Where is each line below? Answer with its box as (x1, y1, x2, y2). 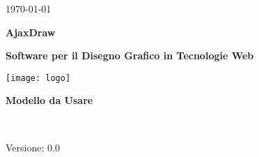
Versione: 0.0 (6, 140, 60, 154)
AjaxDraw (6, 24, 56, 39)
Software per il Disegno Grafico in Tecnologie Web (6, 48, 254, 63)
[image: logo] (6, 73, 71, 83)
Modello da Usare (6, 93, 93, 107)
